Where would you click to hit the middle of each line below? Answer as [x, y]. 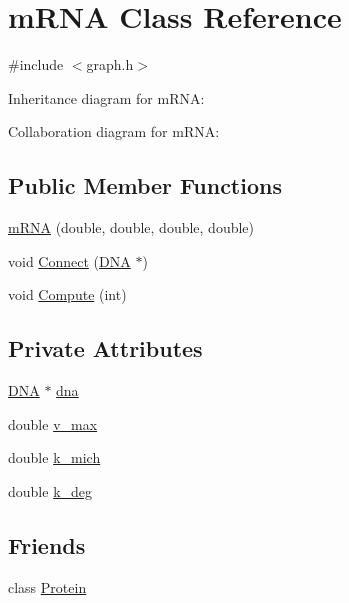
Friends [47, 544]
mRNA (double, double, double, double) [131, 227]
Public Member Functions [145, 185]
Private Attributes [105, 348]
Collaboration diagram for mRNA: [114, 131]
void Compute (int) [67, 294]
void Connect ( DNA [69, 260]
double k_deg [50, 490]
